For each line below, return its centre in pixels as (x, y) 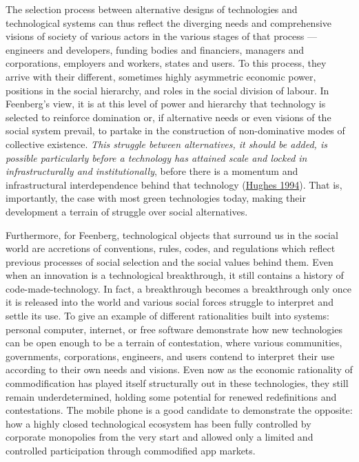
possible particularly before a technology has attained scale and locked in (156, 157)
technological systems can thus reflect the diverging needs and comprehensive (169, 22)
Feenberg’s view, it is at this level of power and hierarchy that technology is (166, 104)
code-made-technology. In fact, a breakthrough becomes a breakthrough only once (178, 288)
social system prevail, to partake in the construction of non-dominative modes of (175, 130)
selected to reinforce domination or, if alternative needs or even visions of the (168, 117)
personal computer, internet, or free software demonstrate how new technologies (174, 329)
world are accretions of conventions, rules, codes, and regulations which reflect (171, 248)
